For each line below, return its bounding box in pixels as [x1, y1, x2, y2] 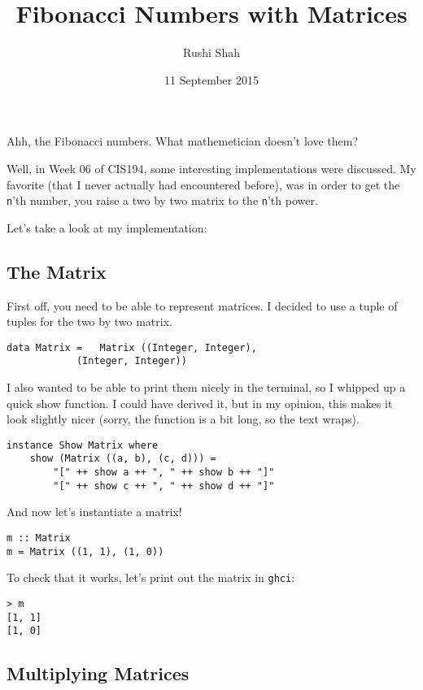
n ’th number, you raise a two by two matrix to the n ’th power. [7, 192, 318, 209]
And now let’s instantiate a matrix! [7, 503, 182, 520]
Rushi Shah [183, 44, 240, 61]
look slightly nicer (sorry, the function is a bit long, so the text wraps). [7, 410, 360, 427]
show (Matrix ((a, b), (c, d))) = [29, 453, 216, 465]
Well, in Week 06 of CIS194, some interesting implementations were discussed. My [7, 159, 416, 176]
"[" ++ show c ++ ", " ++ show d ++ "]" [53, 480, 275, 492]
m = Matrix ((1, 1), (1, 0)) [7, 545, 164, 558]
